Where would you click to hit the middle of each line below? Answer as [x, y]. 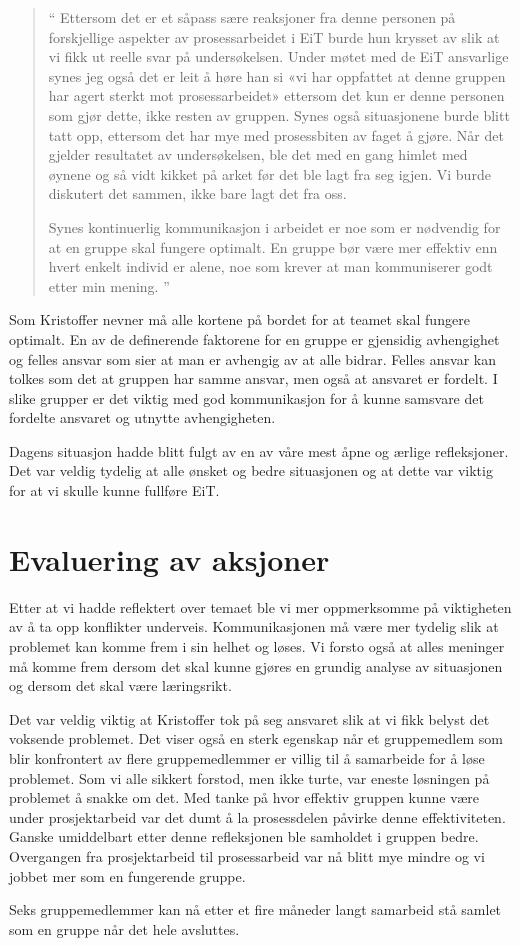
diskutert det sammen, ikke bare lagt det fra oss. [197, 193]
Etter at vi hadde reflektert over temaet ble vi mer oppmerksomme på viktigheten [260, 606]
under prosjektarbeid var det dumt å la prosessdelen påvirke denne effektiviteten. [257, 816]
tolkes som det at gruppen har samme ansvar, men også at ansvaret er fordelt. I [253, 378]
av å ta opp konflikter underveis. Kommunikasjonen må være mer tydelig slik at [254, 626]
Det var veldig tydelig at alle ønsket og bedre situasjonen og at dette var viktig [251, 470]
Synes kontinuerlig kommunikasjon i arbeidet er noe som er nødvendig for [274, 226]
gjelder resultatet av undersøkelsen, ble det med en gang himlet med [258, 154]
